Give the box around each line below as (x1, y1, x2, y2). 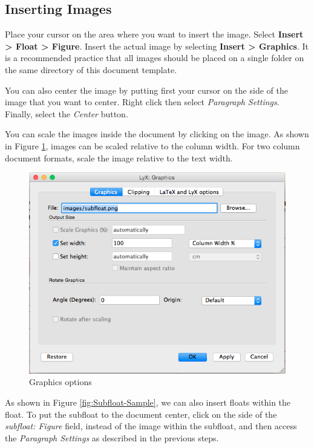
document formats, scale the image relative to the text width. (5, 151, 233, 164)
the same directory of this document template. (5, 63, 177, 76)
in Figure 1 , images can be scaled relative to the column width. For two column (5, 139, 300, 152)
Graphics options (29, 375, 92, 388)
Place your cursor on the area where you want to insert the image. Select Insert (5, 28, 304, 41)
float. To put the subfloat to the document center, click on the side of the (5, 407, 277, 420)
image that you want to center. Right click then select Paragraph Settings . (5, 96, 280, 108)
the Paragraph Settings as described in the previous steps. (5, 431, 219, 444)
